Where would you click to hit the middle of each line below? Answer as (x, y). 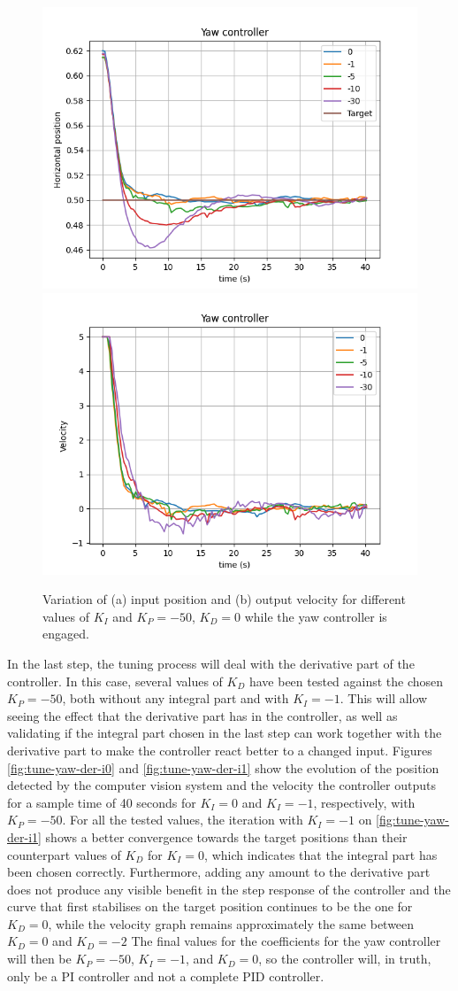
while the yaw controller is (316, 616)
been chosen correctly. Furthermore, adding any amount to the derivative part (219, 872)
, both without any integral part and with (176, 698)
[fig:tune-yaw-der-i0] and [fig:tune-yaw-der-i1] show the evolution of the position (223, 767)
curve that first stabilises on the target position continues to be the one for (210, 906)
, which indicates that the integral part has (321, 854)
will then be (39, 959)
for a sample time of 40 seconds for (102, 802)
